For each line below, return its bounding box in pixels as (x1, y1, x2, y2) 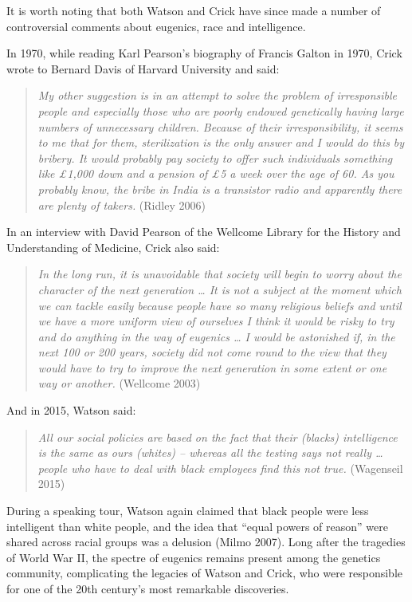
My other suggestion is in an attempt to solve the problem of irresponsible (37, 87, 397, 104)
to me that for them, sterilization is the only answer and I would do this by (37, 134, 405, 151)
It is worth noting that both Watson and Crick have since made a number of (6, 2, 381, 18)
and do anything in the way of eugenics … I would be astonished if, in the (37, 328, 395, 344)
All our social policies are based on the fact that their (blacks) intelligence (37, 428, 398, 445)
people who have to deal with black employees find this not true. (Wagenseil (37, 459, 403, 476)
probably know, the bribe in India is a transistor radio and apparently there (37, 180, 402, 197)
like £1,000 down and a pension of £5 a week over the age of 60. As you (37, 165, 394, 182)
